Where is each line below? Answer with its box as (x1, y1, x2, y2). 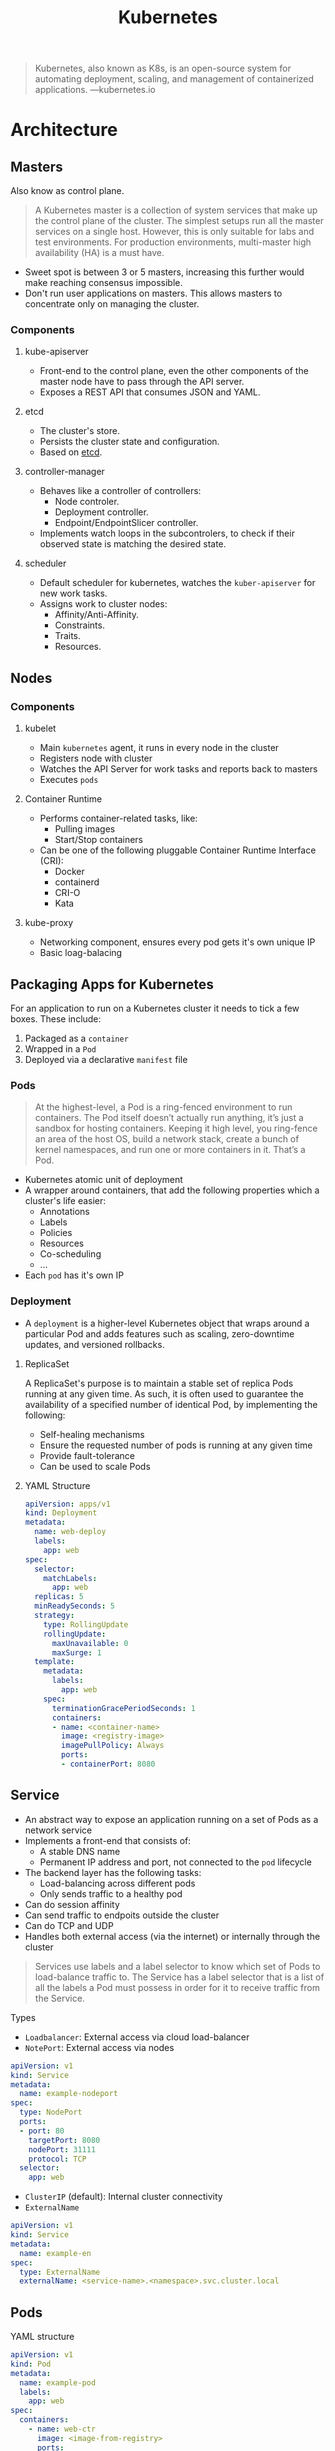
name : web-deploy (34, 1527, 107, 1537)
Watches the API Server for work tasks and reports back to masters (39, 763, 318, 775)
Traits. (54, 630, 82, 642)
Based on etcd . (39, 446, 103, 458)
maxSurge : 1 (51, 1647, 102, 1658)
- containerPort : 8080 (61, 1759, 156, 1770)
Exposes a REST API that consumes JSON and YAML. (39, 386, 261, 398)
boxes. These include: (10, 1012, 102, 1025)
